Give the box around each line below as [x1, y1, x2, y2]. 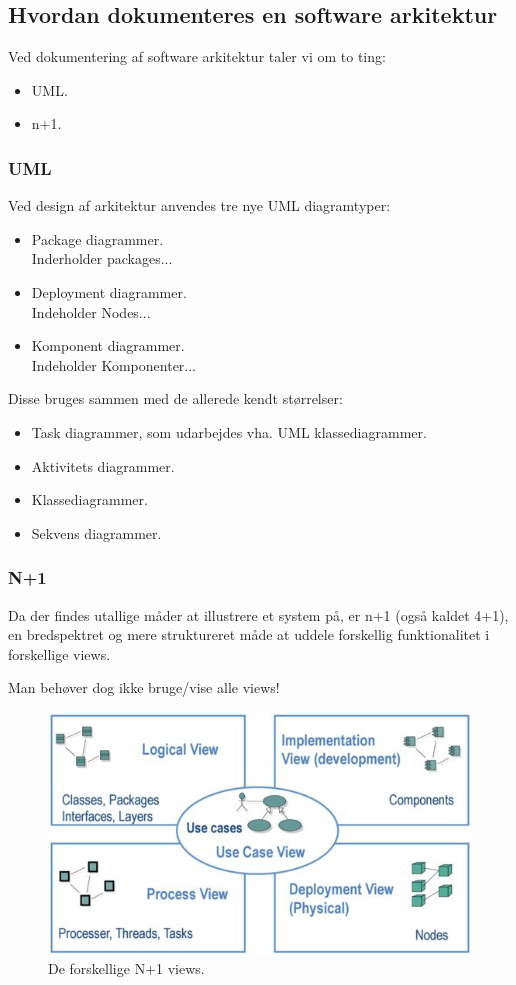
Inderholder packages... [31, 248, 173, 269]
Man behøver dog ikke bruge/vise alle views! [8, 677, 280, 698]
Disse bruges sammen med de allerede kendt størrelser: [8, 388, 343, 409]
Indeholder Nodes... [31, 301, 151, 322]
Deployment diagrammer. [31, 281, 187, 302]
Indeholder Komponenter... [31, 354, 197, 375]
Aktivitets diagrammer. [31, 455, 175, 476]
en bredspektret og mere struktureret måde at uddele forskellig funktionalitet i [8, 624, 490, 645]
